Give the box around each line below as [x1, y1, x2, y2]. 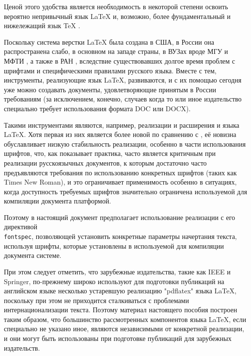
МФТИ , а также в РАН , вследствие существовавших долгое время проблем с [4, 55, 235, 66]
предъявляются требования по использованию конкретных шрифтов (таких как [4, 167, 237, 177]
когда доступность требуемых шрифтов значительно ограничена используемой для [4, 186, 247, 196]
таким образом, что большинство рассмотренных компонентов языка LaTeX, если [4, 314, 246, 324]
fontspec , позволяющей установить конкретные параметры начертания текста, [4, 231, 237, 241]
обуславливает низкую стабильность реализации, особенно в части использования [4, 138, 246, 149]
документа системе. [4, 250, 62, 260]
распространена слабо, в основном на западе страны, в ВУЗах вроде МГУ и [4, 46, 228, 56]
